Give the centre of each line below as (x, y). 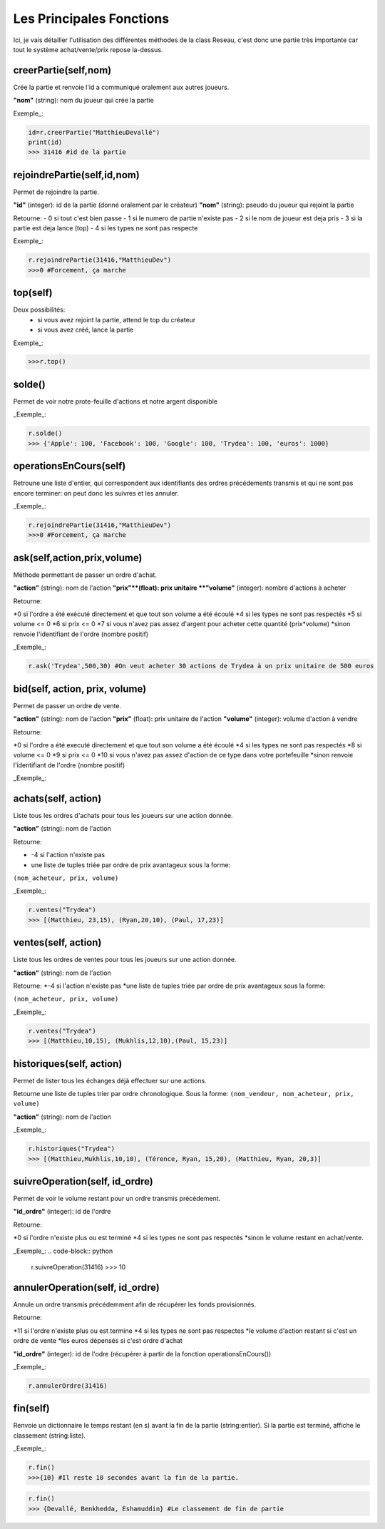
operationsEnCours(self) (70, 466)
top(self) (33, 293)
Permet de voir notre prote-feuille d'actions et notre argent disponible (115, 401)
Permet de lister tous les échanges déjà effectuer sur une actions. (110, 1080)
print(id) (45, 142)
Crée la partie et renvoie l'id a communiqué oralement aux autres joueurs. (121, 87)
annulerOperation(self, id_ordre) (86, 1287)
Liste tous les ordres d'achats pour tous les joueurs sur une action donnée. (123, 815)
